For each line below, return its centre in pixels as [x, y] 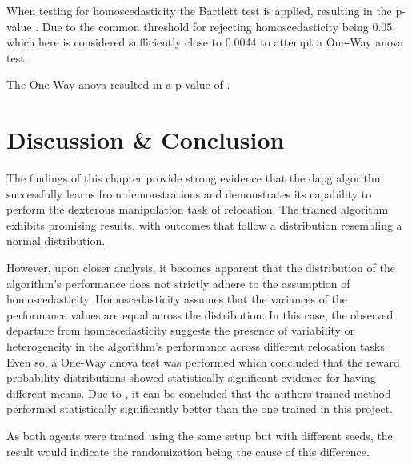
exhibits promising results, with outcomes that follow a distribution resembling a [204, 224]
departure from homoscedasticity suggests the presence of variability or [181, 330]
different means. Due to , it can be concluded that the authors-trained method [199, 393]
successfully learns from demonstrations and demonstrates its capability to [189, 193]
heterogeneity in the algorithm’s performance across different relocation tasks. [197, 346]
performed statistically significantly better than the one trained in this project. [200, 409]
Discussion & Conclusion [146, 140]
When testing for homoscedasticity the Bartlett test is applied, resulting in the [199, 10]
